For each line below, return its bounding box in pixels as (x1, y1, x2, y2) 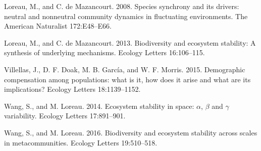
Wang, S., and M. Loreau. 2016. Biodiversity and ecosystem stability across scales (4, 127, 257, 137)
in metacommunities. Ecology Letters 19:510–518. (4, 137, 158, 147)
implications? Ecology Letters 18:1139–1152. (4, 84, 141, 94)
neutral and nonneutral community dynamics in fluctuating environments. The (4, 11, 248, 21)
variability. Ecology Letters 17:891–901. (4, 110, 126, 121)
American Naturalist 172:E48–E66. (4, 21, 112, 31)
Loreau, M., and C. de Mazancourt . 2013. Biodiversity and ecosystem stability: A (4, 37, 256, 48)
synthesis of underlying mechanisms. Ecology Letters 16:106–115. (4, 47, 205, 58)
